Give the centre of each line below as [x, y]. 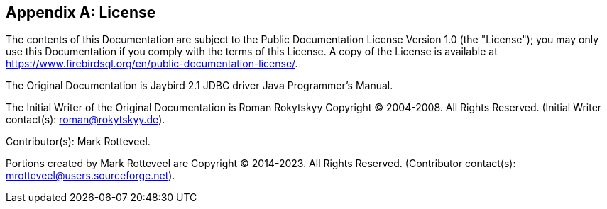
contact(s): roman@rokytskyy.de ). [86, 120]
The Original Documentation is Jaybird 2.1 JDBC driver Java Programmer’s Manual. [199, 86]
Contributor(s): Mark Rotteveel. [78, 142]
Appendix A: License [81, 12]
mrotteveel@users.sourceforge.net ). [91, 176]
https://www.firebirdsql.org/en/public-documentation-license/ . [152, 64]
